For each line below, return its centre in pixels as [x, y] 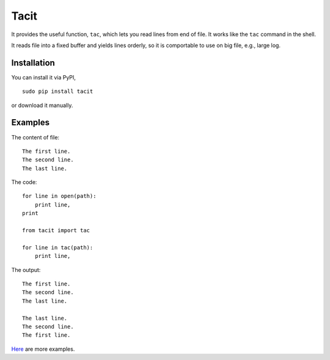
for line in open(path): [59, 196]
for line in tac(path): [58, 247]
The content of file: [35, 137]
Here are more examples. [43, 349]
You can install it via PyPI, [44, 77]
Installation [33, 63]
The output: [26, 270]
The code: [24, 182]
